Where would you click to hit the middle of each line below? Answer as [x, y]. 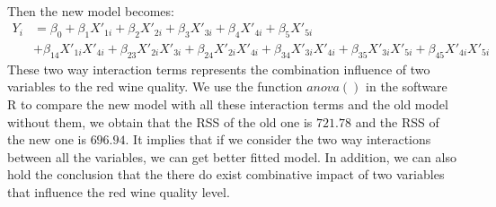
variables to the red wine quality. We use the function [155, 86]
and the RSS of [397, 121]
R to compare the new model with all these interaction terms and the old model [228, 104]
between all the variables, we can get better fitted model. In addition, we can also [232, 156]
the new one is [47, 139]
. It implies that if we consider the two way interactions [278, 139]
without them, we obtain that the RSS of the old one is [160, 121]
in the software [407, 86]
